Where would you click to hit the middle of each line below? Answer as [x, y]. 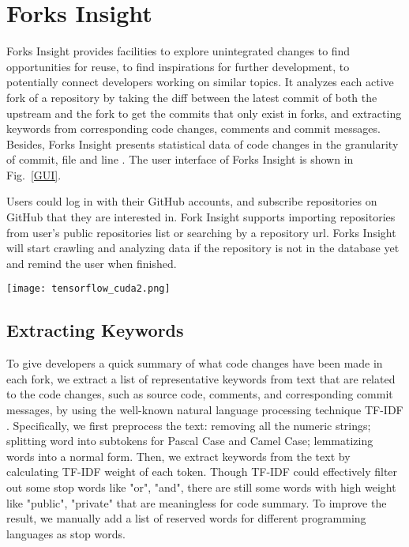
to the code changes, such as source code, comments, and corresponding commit [200, 394]
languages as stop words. [66, 533]
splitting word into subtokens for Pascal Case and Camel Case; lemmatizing [190, 441]
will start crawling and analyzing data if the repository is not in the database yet [203, 248]
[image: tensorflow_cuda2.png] [88, 289]
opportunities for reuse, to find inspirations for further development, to [178, 66]
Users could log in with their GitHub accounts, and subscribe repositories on [192, 201]
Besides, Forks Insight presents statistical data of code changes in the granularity [203, 143]
